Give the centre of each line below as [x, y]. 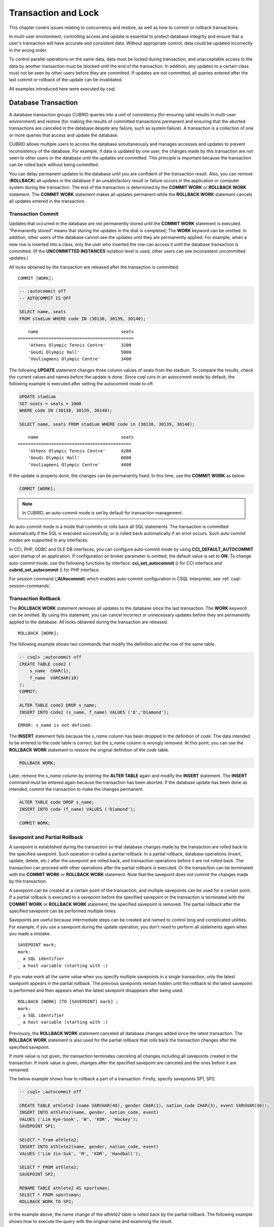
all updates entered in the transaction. [47, 201]
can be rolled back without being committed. [54, 165]
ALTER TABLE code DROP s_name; [57, 802]
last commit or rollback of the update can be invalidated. [66, 80]
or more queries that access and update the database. [64, 135]
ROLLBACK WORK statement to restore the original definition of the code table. [89, 750]
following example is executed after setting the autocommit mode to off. [81, 384]
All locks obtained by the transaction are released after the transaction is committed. [94, 267]
